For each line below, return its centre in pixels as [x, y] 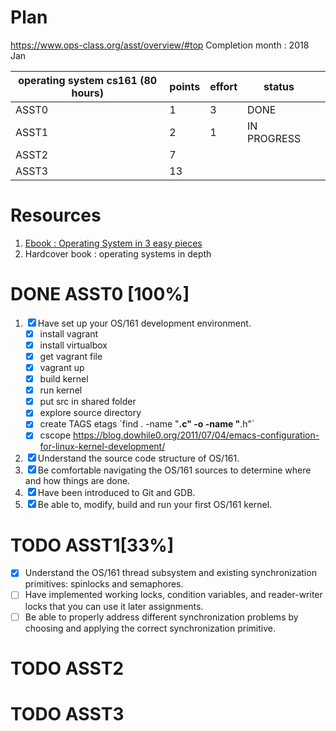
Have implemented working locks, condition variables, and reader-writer [173, 595]
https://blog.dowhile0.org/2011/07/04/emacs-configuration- [196, 435]
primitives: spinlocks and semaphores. [104, 584]
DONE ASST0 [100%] [100, 294]
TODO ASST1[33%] [92, 545]
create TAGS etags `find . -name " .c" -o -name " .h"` [147, 424]
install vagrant [69, 333]
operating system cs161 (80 [88, 80]
